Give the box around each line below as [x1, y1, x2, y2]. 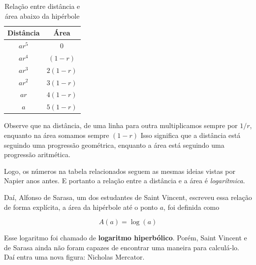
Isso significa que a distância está [140, 130, 241, 140]
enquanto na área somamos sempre [4, 130, 109, 140]
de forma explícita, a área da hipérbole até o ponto [4, 201, 158, 212]
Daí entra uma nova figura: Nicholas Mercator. [4, 252, 145, 262]
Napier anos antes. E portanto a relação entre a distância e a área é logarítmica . [4, 175, 245, 186]
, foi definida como [163, 201, 220, 212]
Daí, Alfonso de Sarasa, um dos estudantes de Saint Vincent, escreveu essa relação [4, 192, 252, 202]
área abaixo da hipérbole [5, 10, 80, 21]
